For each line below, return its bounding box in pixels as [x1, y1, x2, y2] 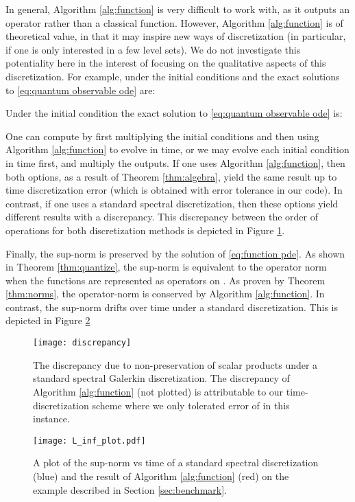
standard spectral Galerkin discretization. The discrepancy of [33, 371, 290, 385]
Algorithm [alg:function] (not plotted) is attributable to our [33, 384, 284, 398]
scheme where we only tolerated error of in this [92, 398, 290, 412]
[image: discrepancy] [33, 338, 132, 348]
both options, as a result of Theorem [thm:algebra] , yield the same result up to [5, 169, 337, 183]
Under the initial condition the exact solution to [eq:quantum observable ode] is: [5, 106, 343, 120]
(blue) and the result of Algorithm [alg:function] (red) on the [33, 468, 289, 483]
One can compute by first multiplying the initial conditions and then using [5, 128, 319, 143]
